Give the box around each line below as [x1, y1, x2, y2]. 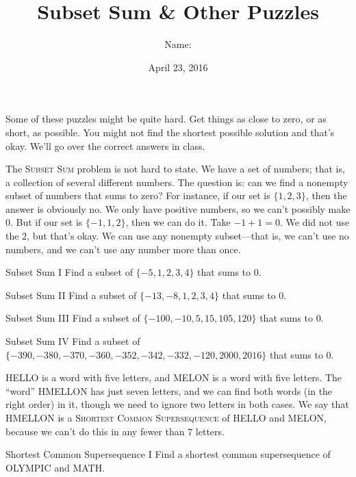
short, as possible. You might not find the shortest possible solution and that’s [5, 125, 335, 139]
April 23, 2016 [148, 60, 208, 74]
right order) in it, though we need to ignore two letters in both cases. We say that [5, 397, 349, 411]
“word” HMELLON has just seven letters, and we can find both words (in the [5, 383, 333, 398]
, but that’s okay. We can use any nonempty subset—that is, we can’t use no [27, 229, 349, 243]
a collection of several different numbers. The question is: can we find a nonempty [5, 175, 348, 189]
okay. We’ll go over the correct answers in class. [5, 138, 205, 153]
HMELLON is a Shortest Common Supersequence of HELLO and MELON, [5, 411, 327, 424]
